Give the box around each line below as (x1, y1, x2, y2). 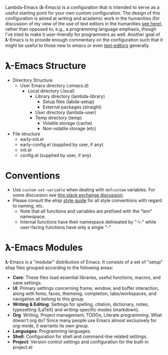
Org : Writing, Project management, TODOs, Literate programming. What (12, 312, 162, 318)
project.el (12, 344, 33, 350)
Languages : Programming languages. (12, 328, 92, 334)
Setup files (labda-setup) (42, 98, 95, 105)
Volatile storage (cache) (42, 120, 92, 126)
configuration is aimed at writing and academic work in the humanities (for (5, 15, 160, 21)
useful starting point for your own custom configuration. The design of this (5, 10, 160, 16)
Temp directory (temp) (35, 115, 82, 121)
